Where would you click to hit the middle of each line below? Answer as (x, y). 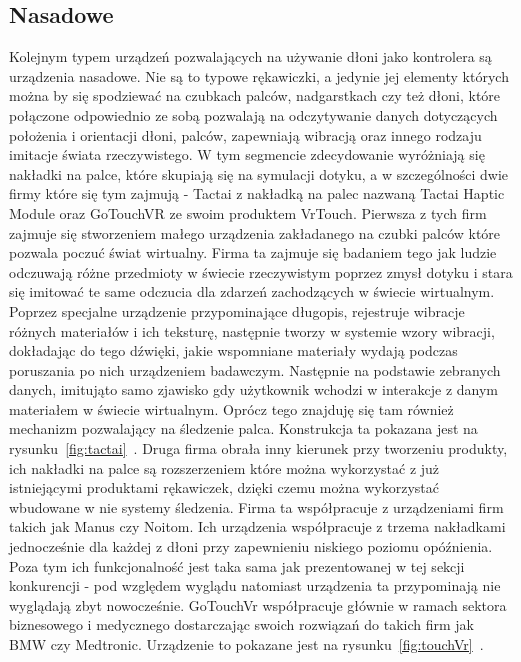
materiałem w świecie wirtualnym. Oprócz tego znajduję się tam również (231, 408)
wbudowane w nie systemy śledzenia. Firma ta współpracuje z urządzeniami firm (256, 506)
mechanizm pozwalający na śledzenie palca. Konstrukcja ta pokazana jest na (243, 428)
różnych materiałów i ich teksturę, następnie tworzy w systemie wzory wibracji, (252, 330)
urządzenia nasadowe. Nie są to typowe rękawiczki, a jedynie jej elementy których (259, 75)
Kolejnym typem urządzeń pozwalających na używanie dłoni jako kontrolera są (250, 56)
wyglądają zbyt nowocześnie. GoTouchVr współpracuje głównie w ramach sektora (258, 604)
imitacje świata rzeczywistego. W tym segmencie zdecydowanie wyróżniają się (247, 154)
